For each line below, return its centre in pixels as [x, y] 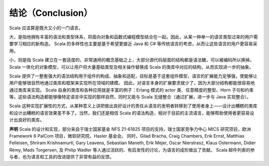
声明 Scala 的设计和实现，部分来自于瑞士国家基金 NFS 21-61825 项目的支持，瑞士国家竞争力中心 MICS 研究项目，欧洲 [130, 129]
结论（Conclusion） [51, 13]
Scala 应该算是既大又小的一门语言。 [46, 28]
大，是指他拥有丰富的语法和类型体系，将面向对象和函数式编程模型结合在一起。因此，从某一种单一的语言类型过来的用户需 [134, 37]
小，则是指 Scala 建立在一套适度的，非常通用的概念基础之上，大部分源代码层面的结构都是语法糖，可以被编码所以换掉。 [132, 60]
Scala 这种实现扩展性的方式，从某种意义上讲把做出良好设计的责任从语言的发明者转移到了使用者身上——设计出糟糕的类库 [133, 106]
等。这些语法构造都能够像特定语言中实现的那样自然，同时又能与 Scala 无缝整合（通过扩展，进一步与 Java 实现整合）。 [130, 97]
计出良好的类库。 [27, 120]
